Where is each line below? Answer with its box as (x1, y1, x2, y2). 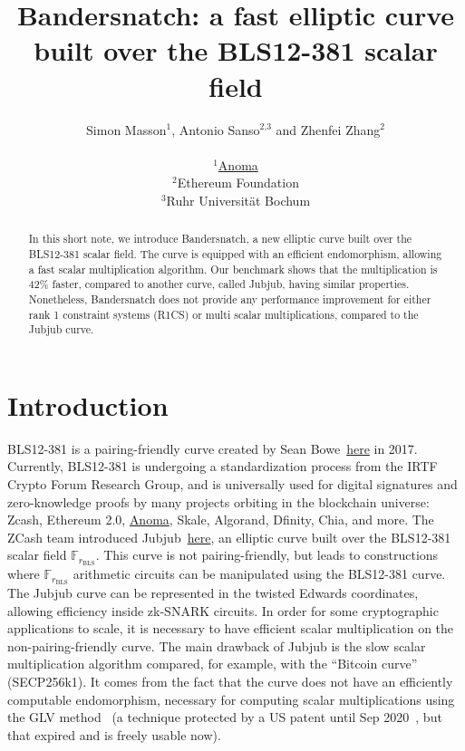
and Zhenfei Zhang (276, 120, 381, 139)
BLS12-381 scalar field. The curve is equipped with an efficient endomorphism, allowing (28, 246, 442, 261)
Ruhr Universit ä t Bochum (166, 190, 311, 209)
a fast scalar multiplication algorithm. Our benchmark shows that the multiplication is (28, 261, 438, 276)
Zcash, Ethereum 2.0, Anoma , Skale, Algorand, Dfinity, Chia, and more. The (7, 510, 434, 529)
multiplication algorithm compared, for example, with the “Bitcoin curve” (7, 654, 418, 673)
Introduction (7, 386, 169, 423)
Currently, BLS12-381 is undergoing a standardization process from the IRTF (7, 457, 438, 476)
